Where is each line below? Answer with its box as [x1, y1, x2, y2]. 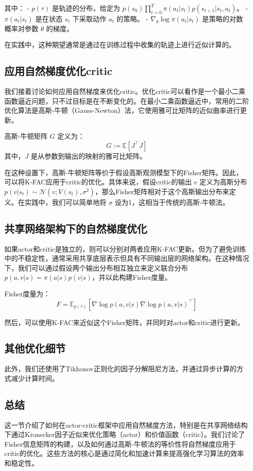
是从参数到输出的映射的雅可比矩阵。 [31, 150, 147, 161]
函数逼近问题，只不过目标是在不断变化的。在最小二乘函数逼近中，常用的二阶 [4, 95, 249, 106]
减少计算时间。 [11, 373, 59, 383]
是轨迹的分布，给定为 [52, 3, 120, 13]
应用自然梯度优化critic [4, 63, 113, 78]
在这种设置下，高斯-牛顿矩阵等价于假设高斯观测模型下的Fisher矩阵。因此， [4, 167, 243, 177]
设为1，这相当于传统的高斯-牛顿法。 [115, 197, 229, 207]
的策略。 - [116, 14, 149, 23]
